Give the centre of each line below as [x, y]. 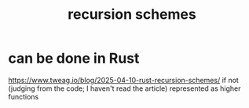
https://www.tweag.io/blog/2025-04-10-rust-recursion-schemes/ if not [124, 80]
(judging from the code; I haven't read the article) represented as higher [124, 88]
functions [24, 96]
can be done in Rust [74, 58]
